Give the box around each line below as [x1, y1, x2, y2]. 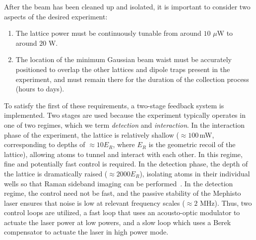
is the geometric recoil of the [148, 139, 236, 150]
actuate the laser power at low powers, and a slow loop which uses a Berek [4, 217, 231, 227]
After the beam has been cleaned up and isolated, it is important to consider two [4, 1, 251, 11]
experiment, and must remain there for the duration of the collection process [15, 74, 249, 84]
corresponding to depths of [4, 139, 85, 150]
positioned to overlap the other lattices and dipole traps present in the [15, 64, 230, 74]
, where [113, 139, 135, 150]
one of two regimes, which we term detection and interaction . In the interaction [4, 119, 245, 130]
